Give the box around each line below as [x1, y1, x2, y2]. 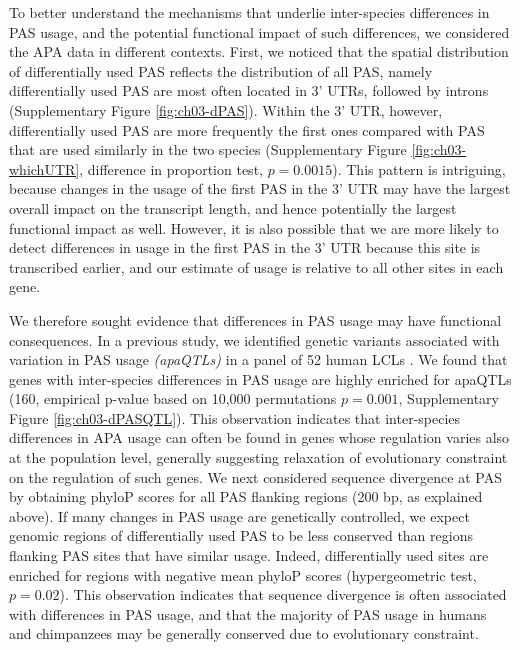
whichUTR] [9, 158, 80, 179]
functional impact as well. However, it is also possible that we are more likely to [9, 217, 499, 238]
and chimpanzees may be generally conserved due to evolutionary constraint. [9, 623, 479, 644]
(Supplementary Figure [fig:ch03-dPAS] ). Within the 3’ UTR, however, [9, 99, 443, 120]
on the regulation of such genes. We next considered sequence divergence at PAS [9, 466, 502, 487]
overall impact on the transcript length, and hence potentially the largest [9, 197, 457, 218]
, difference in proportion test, [79, 158, 263, 179]
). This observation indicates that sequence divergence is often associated [59, 584, 507, 605]
